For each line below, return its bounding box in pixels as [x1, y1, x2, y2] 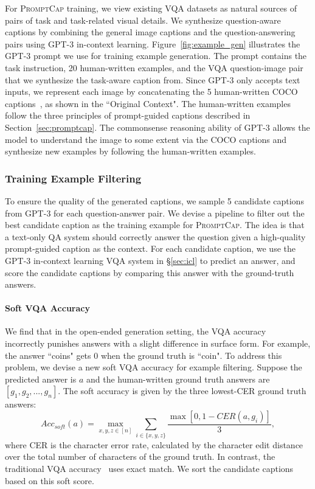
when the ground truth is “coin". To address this [100, 349, 282, 361]
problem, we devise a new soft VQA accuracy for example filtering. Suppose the [5, 361, 302, 373]
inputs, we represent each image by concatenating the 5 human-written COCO [5, 85, 298, 98]
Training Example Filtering [5, 170, 142, 186]
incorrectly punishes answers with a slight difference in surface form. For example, [5, 337, 311, 350]
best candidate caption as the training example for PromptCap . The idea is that [5, 218, 305, 231]
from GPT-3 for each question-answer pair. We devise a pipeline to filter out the [5, 206, 305, 219]
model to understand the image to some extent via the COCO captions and [5, 133, 287, 145]
